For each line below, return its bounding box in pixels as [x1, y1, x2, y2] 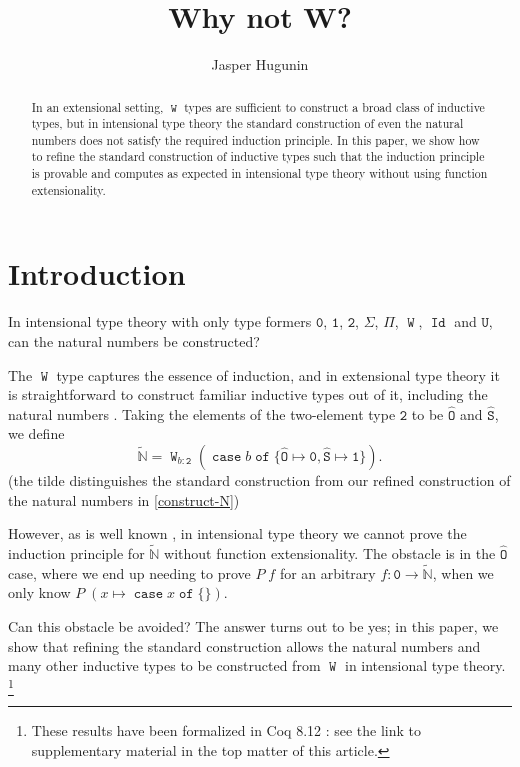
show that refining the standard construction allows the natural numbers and [8, 635, 481, 656]
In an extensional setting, [31, 98, 164, 115]
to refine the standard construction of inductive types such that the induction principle [31, 148, 485, 165]
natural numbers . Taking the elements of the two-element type [8, 403, 396, 424]
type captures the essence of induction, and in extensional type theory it [56, 364, 500, 385]
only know [8, 582, 71, 603]
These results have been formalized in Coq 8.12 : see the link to [31, 720, 422, 741]
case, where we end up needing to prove [8, 562, 251, 583]
